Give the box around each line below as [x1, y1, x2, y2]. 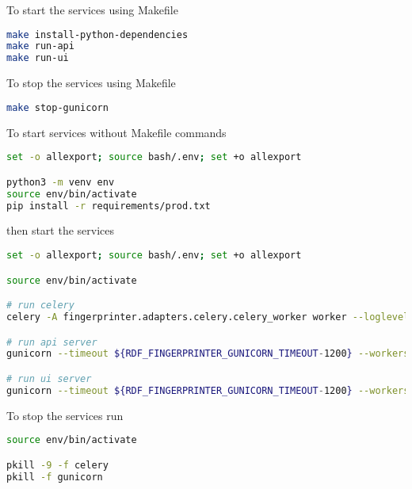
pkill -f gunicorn [6, 471, 103, 483]
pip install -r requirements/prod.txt [6, 200, 211, 212]
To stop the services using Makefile [6, 74, 176, 91]
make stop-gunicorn [6, 101, 109, 113]
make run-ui [6, 52, 69, 64]
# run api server [6, 336, 97, 348]
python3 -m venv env [6, 176, 115, 188]
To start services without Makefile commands [6, 124, 227, 140]
